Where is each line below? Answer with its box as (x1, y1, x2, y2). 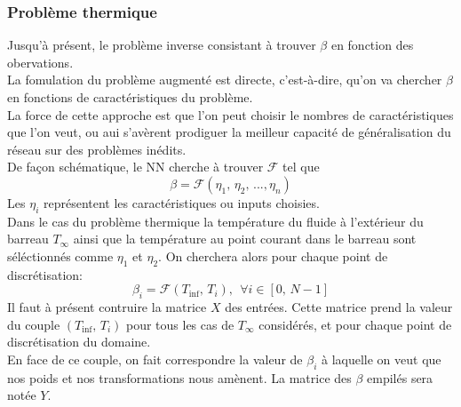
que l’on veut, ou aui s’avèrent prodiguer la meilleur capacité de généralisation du (7, 123, 451, 141)
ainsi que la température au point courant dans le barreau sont (73, 229, 417, 248)
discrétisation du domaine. (7, 332, 151, 351)
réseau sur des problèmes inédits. (7, 140, 187, 158)
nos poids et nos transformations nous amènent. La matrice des (7, 368, 352, 387)
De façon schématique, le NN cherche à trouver (7, 157, 264, 176)
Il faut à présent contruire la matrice (7, 298, 207, 316)
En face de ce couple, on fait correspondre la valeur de (7, 349, 303, 368)
